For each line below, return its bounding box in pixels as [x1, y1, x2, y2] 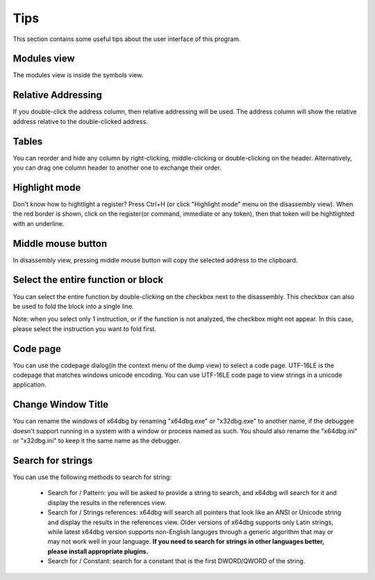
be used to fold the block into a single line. [12, 302, 135, 310]
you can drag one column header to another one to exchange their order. [12, 163, 222, 172]
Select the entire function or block [12, 274, 164, 286]
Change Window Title [12, 398, 109, 410]
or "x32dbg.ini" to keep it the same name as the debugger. [12, 437, 181, 445]
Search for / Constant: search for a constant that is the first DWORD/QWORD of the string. [47, 557, 306, 565]
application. [12, 380, 47, 389]
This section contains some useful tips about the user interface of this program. [12, 35, 241, 43]
